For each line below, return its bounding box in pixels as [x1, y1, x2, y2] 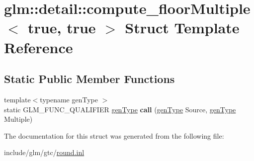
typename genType [40, 94, 98, 104]
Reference [4, 37, 73, 57]
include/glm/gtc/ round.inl [4, 147, 85, 158]
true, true [28, 17, 96, 38]
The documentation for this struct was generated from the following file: [4, 130, 224, 141]
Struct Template [125, 17, 240, 38]
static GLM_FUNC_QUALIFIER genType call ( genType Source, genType [4, 104, 236, 114]
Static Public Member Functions [4, 71, 175, 86]
